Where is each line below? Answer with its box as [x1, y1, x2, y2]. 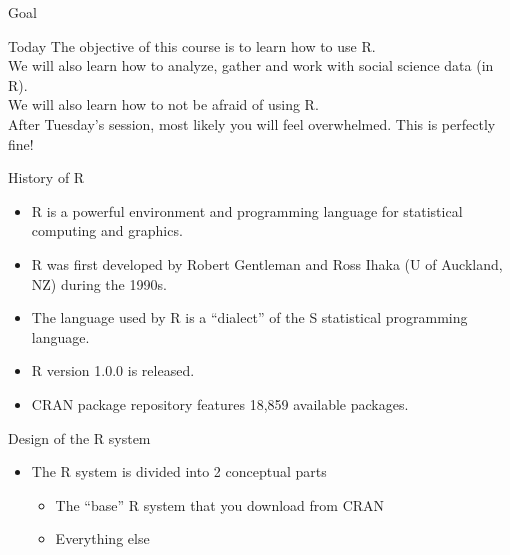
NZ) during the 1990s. [31, 273, 167, 294]
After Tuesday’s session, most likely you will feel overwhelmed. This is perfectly [8, 113, 496, 134]
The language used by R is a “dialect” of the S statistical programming [31, 307, 468, 328]
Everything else [55, 528, 150, 549]
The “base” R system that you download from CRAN [55, 494, 385, 515]
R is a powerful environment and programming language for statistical [31, 200, 463, 221]
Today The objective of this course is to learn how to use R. [8, 35, 376, 56]
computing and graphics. [31, 220, 183, 241]
